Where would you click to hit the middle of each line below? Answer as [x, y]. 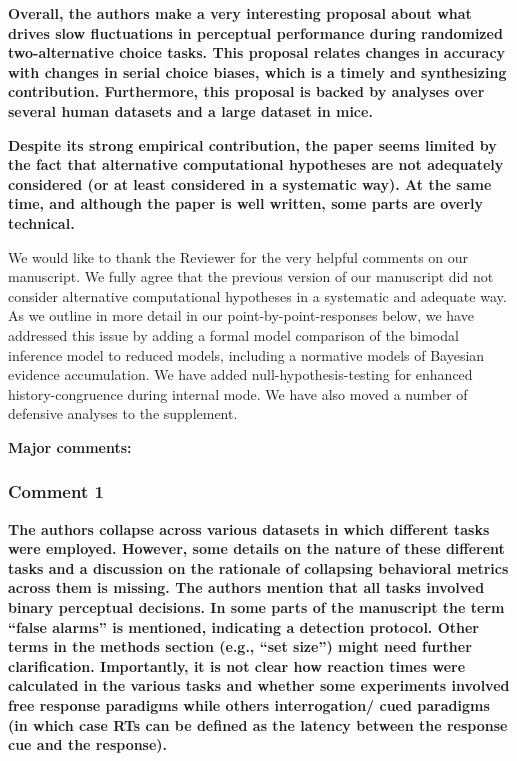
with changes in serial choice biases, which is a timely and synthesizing [257, 71]
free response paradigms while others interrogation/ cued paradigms [249, 705]
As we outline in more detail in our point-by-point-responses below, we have [241, 315]
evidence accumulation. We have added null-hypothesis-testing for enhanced [240, 374]
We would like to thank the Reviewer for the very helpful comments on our [238, 256]
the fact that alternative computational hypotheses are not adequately [256, 164]
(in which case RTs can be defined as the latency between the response [258, 724]
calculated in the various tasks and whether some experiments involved [259, 685]
